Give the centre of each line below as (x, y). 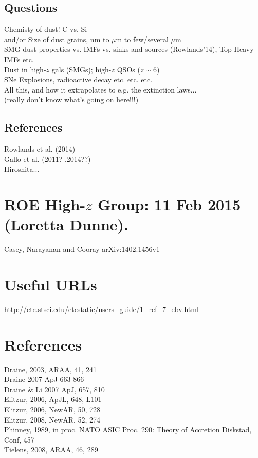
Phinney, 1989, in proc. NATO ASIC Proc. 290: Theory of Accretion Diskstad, (128, 429)
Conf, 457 (19, 439)
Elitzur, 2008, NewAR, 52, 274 (52, 419)
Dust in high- (25, 69)
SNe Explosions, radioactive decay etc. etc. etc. (78, 79)
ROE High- (45, 204)
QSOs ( (128, 69)
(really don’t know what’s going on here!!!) (71, 99)
